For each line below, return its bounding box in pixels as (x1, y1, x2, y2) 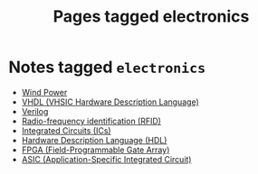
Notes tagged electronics (8, 57, 206, 78)
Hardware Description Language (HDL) (21, 134, 167, 145)
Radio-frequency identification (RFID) (21, 115, 162, 126)
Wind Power (21, 87, 68, 97)
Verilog (21, 105, 49, 116)
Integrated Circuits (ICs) (21, 124, 111, 136)
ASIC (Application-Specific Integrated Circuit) (21, 153, 192, 164)
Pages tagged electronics (53, 6, 250, 27)
